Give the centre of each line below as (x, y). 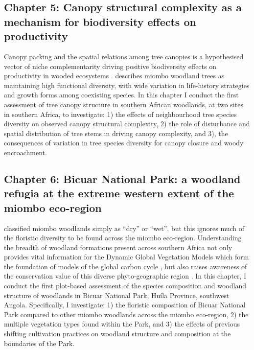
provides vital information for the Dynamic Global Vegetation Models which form (127, 257)
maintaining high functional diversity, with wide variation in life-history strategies (127, 85)
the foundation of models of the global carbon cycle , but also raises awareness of (126, 266)
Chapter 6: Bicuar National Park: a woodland (122, 178)
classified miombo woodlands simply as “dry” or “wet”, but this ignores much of (124, 228)
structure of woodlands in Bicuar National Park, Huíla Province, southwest (117, 295)
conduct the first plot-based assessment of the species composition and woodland (125, 286)
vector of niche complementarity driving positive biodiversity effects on (110, 66)
